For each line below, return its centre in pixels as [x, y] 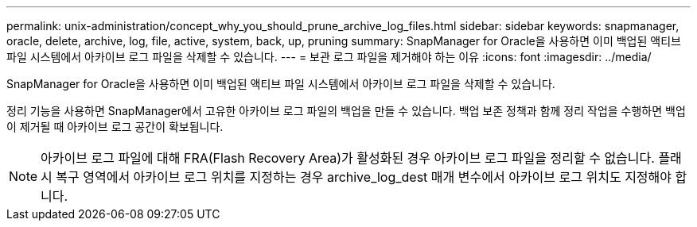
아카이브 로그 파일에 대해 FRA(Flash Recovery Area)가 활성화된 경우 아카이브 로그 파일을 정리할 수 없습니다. [348, 158]
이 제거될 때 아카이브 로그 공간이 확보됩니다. [115, 127]
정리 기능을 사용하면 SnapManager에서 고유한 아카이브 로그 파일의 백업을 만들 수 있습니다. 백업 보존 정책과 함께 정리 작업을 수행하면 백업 [346, 111]
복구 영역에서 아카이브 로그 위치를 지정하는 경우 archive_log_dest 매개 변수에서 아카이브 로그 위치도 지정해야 [364, 177]
